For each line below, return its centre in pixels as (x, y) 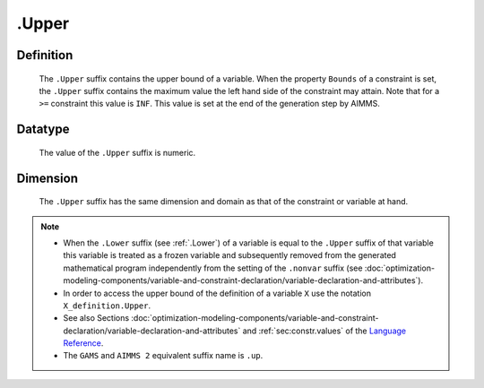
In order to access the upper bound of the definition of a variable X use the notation (217, 293)
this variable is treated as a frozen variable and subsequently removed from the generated (229, 255)
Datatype (43, 129)
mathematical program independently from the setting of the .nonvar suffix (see (213, 268)
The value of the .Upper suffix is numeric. (117, 152)
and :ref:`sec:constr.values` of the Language (324, 331)
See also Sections (96, 318)
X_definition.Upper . (107, 306)
